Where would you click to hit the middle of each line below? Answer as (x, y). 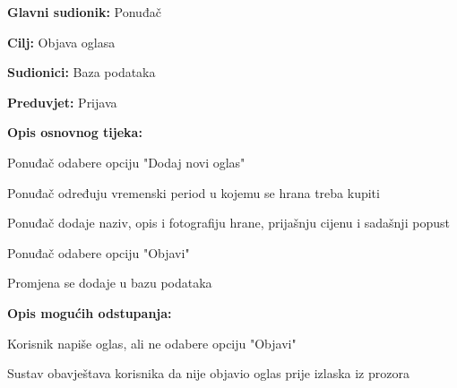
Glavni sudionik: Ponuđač (84, 12)
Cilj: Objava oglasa (61, 42)
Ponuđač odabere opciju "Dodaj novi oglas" (126, 162)
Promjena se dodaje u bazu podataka (110, 283)
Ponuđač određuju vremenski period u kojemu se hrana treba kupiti (194, 192)
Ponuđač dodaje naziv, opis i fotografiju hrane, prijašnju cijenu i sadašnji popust (228, 223)
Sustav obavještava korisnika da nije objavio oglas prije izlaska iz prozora (208, 373)
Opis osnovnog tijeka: (75, 132)
